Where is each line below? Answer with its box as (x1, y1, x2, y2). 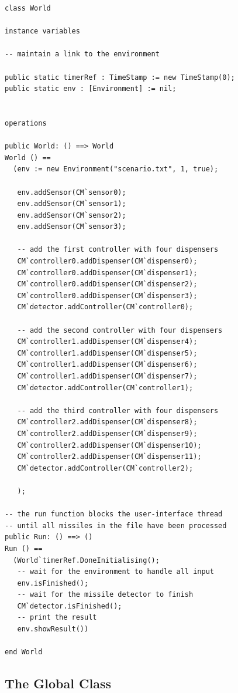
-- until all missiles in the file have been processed (5, 521, 227, 530)
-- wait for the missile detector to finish (17, 590, 194, 599)
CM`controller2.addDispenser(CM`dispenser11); (17, 452, 202, 461)
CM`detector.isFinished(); (17, 601, 122, 610)
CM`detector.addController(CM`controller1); (17, 383, 194, 392)
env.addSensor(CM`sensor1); (17, 200, 126, 208)
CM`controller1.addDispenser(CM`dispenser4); (17, 337, 198, 346)
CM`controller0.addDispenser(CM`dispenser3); (17, 291, 198, 300)
